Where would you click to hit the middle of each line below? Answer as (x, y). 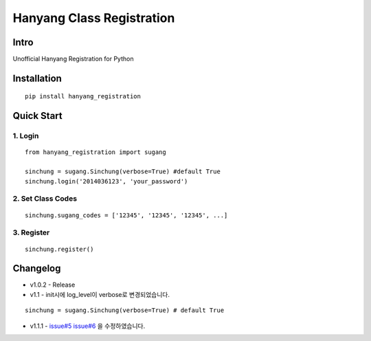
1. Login (26, 136)
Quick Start (37, 116)
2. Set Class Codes (45, 199)
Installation (37, 78)
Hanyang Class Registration (94, 18)
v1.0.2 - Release (53, 285)
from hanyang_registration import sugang (95, 152)
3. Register (31, 232)
